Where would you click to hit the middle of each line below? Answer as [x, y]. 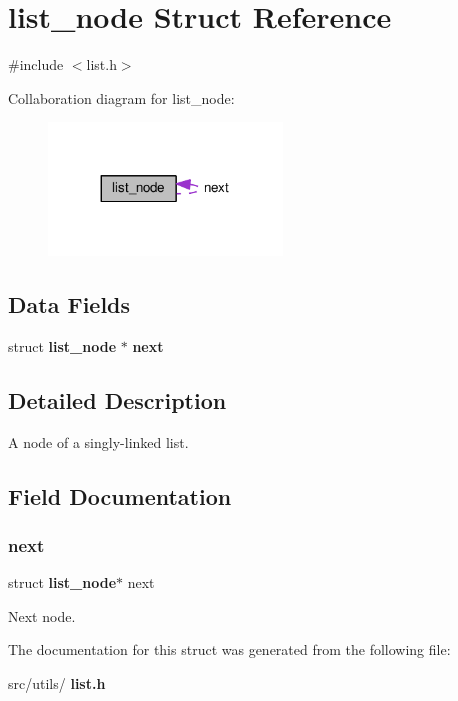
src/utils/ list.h [57, 682]
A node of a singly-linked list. [98, 441]
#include [36, 64]
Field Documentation [120, 495]
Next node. [42, 615]
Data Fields [69, 303]
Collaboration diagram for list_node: [121, 97]
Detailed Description [117, 399]
